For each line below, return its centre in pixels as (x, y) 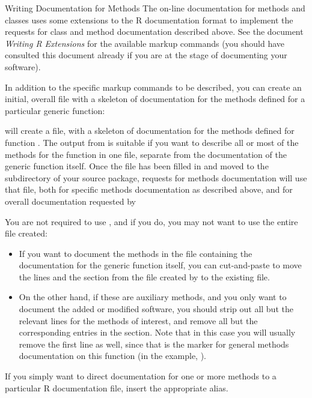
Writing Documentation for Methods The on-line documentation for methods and (155, 8)
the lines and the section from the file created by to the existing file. (144, 276)
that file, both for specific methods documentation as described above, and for (149, 189)
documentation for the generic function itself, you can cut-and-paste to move (160, 265)
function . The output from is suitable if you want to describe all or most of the (152, 142)
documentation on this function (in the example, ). (113, 356)
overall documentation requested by (70, 201)
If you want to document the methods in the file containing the (136, 253)
